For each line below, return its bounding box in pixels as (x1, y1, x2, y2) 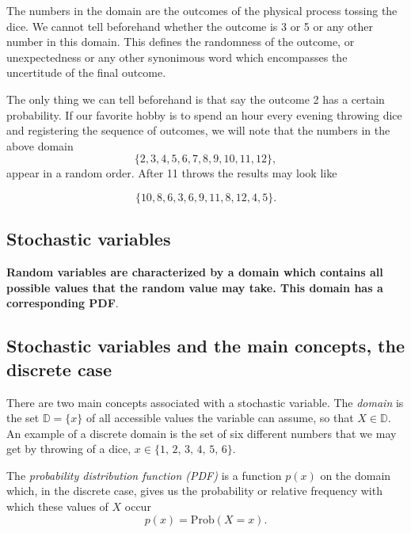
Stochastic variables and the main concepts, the (6, 333, 405, 358)
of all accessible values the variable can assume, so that (86, 409, 354, 426)
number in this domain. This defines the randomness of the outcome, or (6, 33, 355, 50)
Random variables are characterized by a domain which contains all (6, 264, 383, 280)
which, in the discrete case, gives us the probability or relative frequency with (6, 482, 382, 499)
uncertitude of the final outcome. (6, 64, 166, 81)
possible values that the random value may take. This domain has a (6, 279, 383, 295)
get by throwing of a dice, (6, 440, 131, 457)
